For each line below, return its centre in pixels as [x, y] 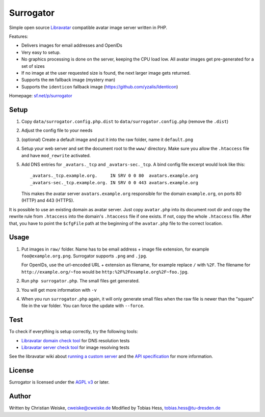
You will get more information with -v [59, 290]
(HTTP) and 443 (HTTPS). [48, 200]
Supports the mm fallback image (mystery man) [68, 80]
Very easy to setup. [41, 52]
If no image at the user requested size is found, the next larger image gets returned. [106, 73]
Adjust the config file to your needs [57, 131]
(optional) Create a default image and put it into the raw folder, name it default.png [107, 139]
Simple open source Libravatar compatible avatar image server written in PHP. [88, 28]
